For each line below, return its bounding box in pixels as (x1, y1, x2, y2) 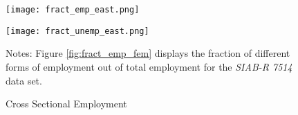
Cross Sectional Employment (6, 96, 127, 111)
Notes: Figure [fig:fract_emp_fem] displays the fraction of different (6, 46, 290, 60)
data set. (6, 73, 42, 87)
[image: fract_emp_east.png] (6, 5, 140, 15)
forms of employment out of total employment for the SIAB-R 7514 (6, 59, 292, 73)
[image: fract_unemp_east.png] (6, 26, 149, 36)
